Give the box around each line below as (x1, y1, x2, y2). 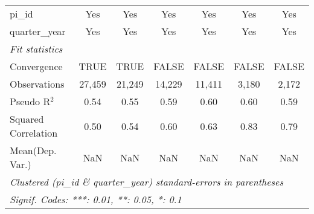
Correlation (10, 126, 58, 140)
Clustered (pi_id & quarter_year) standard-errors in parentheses (10, 175, 284, 189)
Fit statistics (10, 42, 63, 56)
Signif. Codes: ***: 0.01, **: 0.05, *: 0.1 (10, 192, 182, 206)
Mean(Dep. (10, 143, 57, 157)
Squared (10, 112, 44, 126)
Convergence (10, 59, 63, 73)
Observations (10, 77, 65, 91)
